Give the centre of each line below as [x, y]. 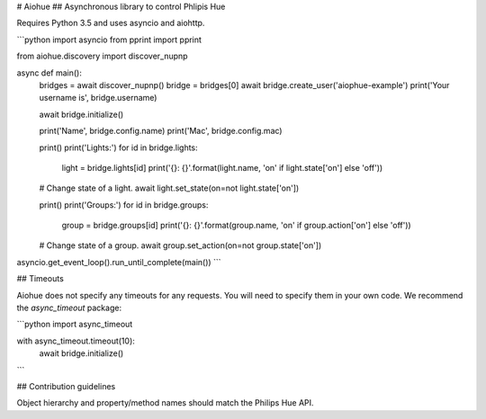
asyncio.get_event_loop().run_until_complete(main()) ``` [119, 262]
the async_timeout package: [69, 308]
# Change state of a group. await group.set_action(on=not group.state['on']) [180, 245]
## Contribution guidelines [66, 386]
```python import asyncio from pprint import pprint [109, 40]
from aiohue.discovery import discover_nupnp [102, 56]
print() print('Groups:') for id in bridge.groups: [124, 205]
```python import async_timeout [75, 325]
